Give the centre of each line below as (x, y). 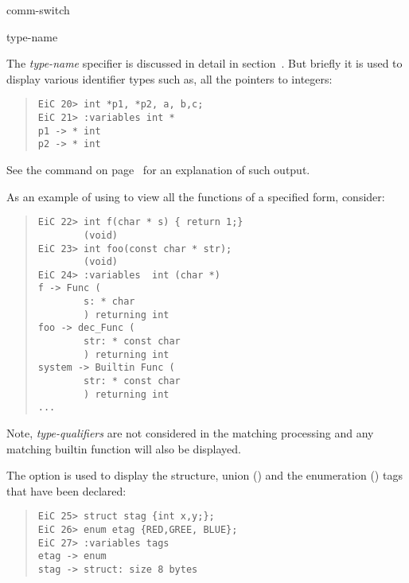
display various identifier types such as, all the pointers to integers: (169, 78)
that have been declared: (66, 490)
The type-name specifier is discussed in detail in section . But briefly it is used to (204, 63)
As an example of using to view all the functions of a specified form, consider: (196, 196)
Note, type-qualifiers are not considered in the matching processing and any (190, 433)
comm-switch (38, 10)
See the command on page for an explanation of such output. (158, 169)
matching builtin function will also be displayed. (124, 448)
